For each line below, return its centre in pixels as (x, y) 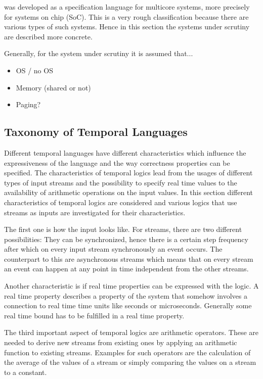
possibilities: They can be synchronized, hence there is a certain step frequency (126, 239)
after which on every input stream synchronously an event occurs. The (113, 249)
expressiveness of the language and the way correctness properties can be (117, 162)
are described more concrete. (48, 36)
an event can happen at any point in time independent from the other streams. (126, 269)
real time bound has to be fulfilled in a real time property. (94, 315)
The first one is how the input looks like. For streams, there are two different (123, 229)
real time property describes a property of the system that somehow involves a (126, 295)
